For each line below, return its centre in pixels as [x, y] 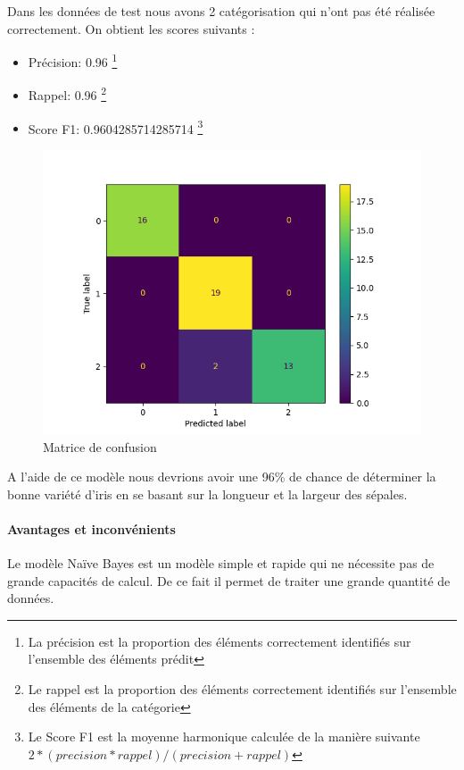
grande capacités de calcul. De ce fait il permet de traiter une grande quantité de [229, 580]
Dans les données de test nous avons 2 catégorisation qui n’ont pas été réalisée [221, 11]
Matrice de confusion [100, 446]
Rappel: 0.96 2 [67, 94]
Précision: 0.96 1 [73, 60]
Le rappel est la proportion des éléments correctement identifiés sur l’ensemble [242, 689]
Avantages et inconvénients [91, 528]
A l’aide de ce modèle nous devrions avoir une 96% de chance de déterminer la [222, 477]
